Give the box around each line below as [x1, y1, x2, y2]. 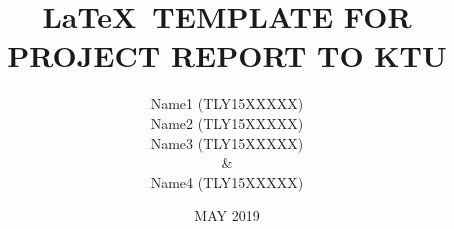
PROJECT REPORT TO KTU [7, 35, 447, 76]
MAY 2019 [194, 205, 260, 226]
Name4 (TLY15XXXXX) [150, 171, 304, 192]
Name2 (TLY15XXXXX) [150, 112, 304, 133]
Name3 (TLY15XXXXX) [150, 132, 304, 153]
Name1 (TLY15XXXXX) [150, 93, 304, 114]
